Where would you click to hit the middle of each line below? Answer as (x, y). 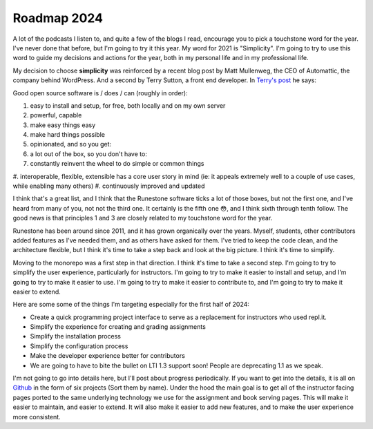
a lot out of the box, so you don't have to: (89, 154)
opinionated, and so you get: (71, 144)
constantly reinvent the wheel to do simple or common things (117, 164)
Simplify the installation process (75, 336)
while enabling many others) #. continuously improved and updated (109, 186)
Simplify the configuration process (79, 346)
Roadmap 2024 (58, 18)
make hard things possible (67, 135)
